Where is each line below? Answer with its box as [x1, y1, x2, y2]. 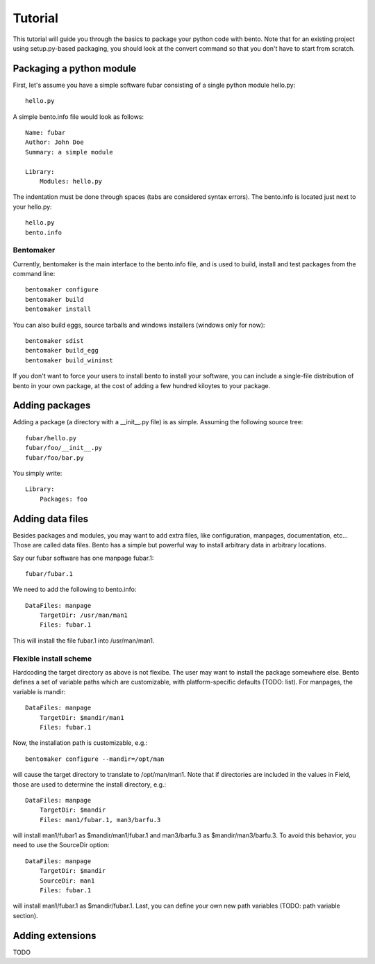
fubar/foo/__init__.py [25, 444, 103, 452]
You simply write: [12, 469, 62, 478]
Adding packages [12, 400, 91, 412]
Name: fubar [25, 129, 66, 137]
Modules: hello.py [39, 177, 103, 185]
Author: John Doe [25, 138, 84, 146]
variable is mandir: [12, 687, 66, 696]
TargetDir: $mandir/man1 [39, 714, 124, 721]
